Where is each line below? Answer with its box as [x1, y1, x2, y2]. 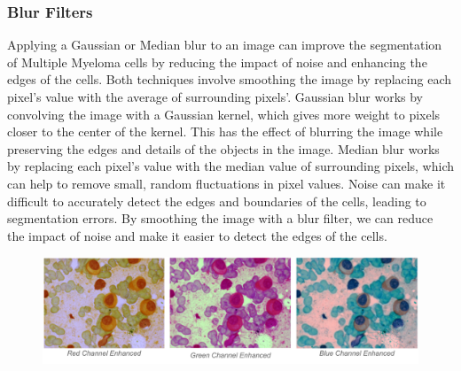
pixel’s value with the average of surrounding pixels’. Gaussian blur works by [7, 88, 424, 105]
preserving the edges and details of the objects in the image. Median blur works [7, 139, 440, 158]
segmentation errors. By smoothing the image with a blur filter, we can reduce [7, 209, 434, 228]
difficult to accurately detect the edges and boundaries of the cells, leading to [7, 191, 426, 210]
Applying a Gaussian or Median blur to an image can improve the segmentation [7, 35, 442, 54]
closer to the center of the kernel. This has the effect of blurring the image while [7, 122, 443, 141]
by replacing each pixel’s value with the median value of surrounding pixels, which [7, 157, 454, 175]
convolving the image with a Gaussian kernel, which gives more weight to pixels [7, 104, 441, 123]
